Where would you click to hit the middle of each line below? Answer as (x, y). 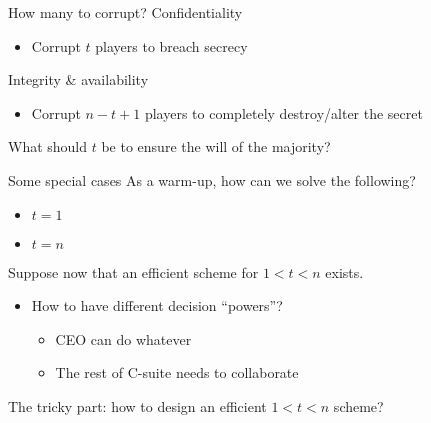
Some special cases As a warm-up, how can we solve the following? (212, 179)
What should (48, 146)
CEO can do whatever (123, 338)
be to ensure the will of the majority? (216, 146)
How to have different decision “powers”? (157, 305)
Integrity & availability (78, 79)
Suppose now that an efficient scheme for (133, 271)
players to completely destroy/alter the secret (283, 112)
